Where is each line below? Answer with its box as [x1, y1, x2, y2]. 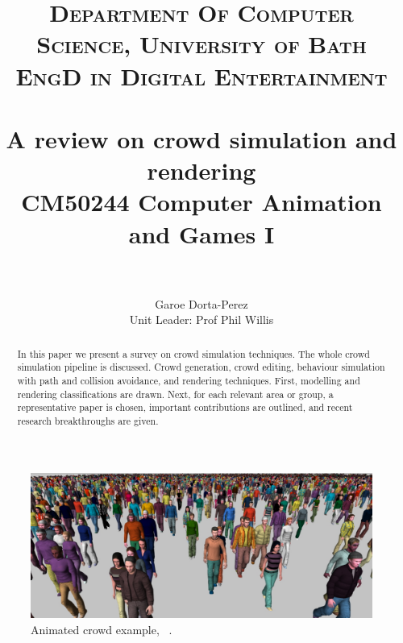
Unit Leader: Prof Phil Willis [129, 311, 274, 328]
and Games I [128, 217, 275, 250]
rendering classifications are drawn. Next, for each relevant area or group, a [17, 387, 334, 400]
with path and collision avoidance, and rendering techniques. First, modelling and [17, 373, 360, 387]
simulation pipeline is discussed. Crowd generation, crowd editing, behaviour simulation [17, 360, 385, 374]
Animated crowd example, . [31, 620, 172, 637]
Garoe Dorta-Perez [155, 295, 248, 312]
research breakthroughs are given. [17, 413, 159, 427]
